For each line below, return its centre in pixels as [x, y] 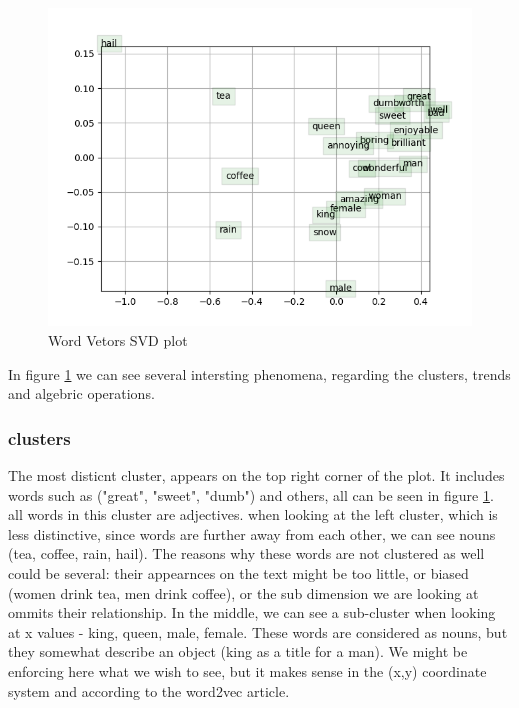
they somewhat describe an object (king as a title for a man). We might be [238, 651]
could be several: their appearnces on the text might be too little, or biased [238, 572]
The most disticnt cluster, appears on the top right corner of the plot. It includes [256, 474]
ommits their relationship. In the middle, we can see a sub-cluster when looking [252, 612]
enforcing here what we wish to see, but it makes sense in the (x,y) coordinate [247, 670]
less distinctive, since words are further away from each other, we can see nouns [252, 533]
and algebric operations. [81, 393]
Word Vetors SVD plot [118, 339]
